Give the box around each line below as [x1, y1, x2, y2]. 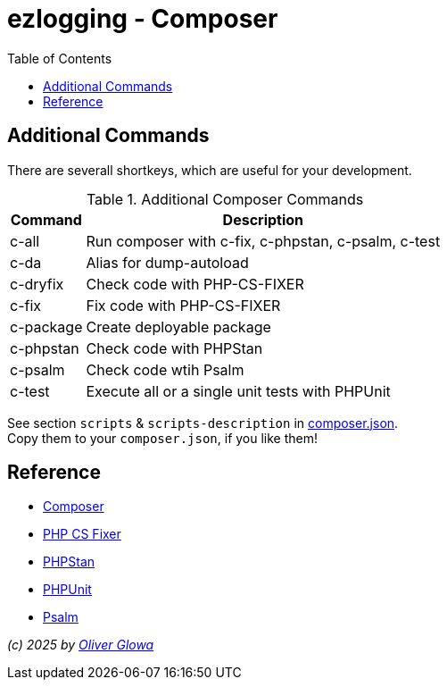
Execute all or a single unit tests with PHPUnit [86, 381, 391, 400]
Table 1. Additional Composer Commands [86, 189, 364, 208]
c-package [10, 317, 83, 336]
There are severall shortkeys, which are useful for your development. [7, 162, 412, 178]
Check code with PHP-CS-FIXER [86, 274, 304, 293]
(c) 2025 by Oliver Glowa [7, 637, 154, 653]
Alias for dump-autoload [86, 253, 249, 272]
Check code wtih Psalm [86, 360, 244, 379]
